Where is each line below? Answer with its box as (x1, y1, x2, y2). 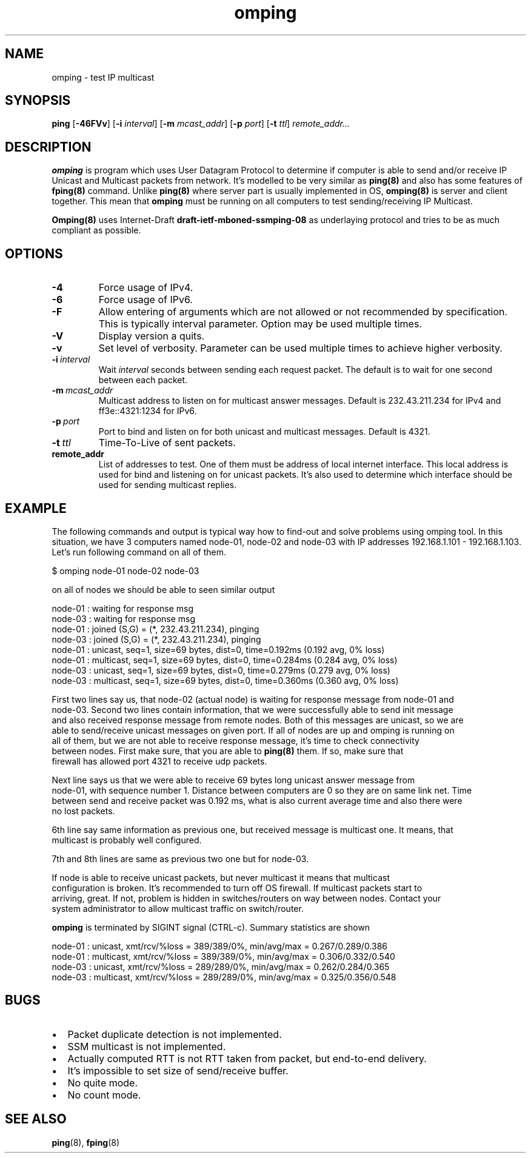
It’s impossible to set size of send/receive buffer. (67, 1064, 289, 1077)
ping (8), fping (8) (52, 1137, 120, 1148)
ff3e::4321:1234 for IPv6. (98, 406, 197, 417)
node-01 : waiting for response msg (52, 603, 194, 614)
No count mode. (67, 1088, 141, 1101)
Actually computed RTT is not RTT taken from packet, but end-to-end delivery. (67, 1052, 427, 1065)
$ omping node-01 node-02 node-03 (52, 565, 199, 576)
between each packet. (98, 375, 188, 386)
